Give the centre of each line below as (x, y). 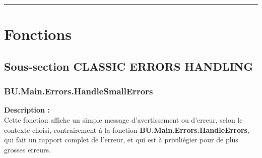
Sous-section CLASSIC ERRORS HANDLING (129, 66)
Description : (27, 110)
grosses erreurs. (28, 149)
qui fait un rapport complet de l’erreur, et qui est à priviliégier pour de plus (121, 140)
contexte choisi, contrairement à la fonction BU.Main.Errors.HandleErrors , (127, 129)
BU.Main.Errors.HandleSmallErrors (79, 91)
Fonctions (38, 34)
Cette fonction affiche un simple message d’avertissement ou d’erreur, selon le (123, 119)
